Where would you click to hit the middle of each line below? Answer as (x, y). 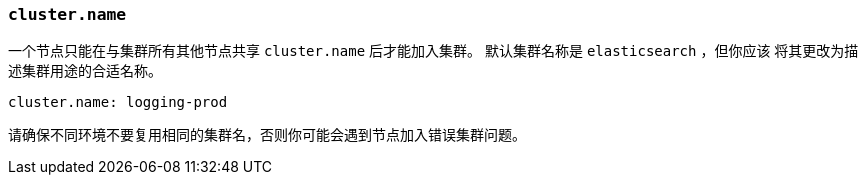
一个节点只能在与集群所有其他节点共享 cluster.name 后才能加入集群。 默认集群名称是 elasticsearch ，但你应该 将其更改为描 (433, 51)
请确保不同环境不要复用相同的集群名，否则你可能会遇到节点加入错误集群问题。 (267, 135)
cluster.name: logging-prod (118, 102)
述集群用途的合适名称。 (85, 71)
